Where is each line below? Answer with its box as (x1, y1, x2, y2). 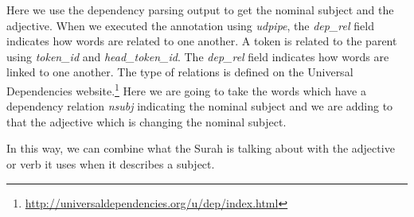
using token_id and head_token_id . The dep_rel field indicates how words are (6, 48, 389, 64)
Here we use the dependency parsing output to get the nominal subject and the (6, 2, 394, 17)
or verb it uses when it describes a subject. (6, 156, 215, 172)
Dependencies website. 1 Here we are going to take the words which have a (6, 79, 366, 99)
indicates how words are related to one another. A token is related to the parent (6, 33, 397, 49)
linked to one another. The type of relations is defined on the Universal (6, 64, 353, 80)
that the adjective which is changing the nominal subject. (6, 113, 287, 130)
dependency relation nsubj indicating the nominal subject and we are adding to (6, 98, 393, 114)
